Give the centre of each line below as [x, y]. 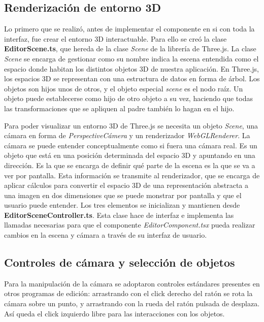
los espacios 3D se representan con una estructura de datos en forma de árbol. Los [132, 78]
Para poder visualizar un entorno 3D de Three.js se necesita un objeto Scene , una [131, 125]
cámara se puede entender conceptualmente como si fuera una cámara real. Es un [131, 145]
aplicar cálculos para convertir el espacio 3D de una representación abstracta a [126, 185]
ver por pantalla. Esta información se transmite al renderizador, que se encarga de [132, 175]
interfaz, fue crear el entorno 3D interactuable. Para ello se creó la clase [115, 38]
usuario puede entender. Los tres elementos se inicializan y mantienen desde [122, 205]
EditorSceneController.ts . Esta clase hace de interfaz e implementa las [119, 215]
